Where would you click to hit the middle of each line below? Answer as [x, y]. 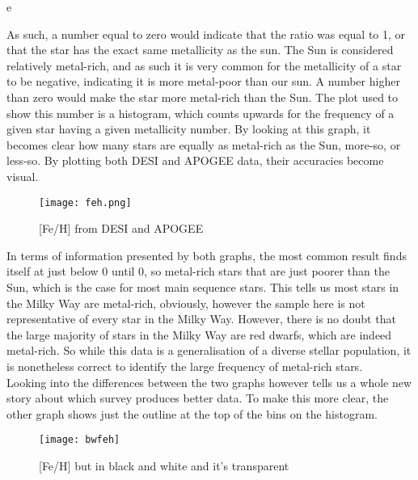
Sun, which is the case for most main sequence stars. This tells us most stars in [203, 286]
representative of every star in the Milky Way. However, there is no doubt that [201, 319]
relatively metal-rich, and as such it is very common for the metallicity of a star [204, 65]
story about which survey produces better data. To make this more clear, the [198, 398]
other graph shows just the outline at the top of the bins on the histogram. [192, 413]
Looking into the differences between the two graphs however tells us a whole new [209, 382]
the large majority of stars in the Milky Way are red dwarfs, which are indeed [199, 334]
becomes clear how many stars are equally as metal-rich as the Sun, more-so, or [204, 144]
